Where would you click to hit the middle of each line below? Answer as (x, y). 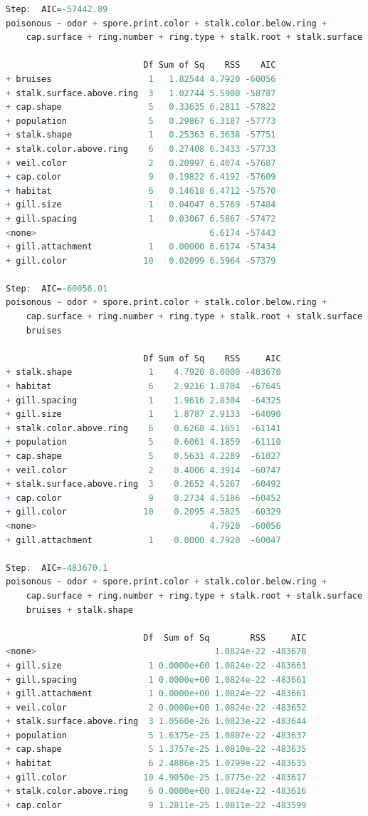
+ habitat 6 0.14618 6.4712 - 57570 (141, 191)
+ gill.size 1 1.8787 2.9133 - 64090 (143, 414)
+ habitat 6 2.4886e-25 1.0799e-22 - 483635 (156, 764)
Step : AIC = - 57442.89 (57, 9)
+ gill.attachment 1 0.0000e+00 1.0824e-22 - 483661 (156, 694)
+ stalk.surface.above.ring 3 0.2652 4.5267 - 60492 (143, 484)
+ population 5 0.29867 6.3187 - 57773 (141, 121)
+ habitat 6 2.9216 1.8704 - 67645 (143, 387)
